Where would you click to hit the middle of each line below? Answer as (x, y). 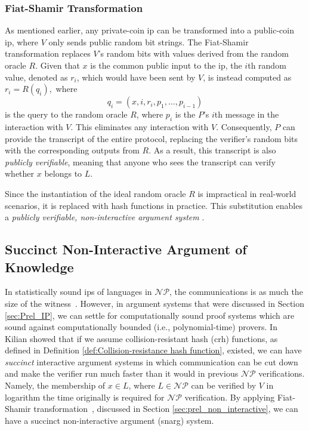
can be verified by (224, 385)
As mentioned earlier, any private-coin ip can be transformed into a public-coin (149, 30)
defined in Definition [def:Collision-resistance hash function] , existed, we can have (153, 350)
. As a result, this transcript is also (212, 150)
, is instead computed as (247, 77)
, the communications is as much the (236, 292)
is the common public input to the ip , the (166, 65)
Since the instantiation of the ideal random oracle (95, 193)
